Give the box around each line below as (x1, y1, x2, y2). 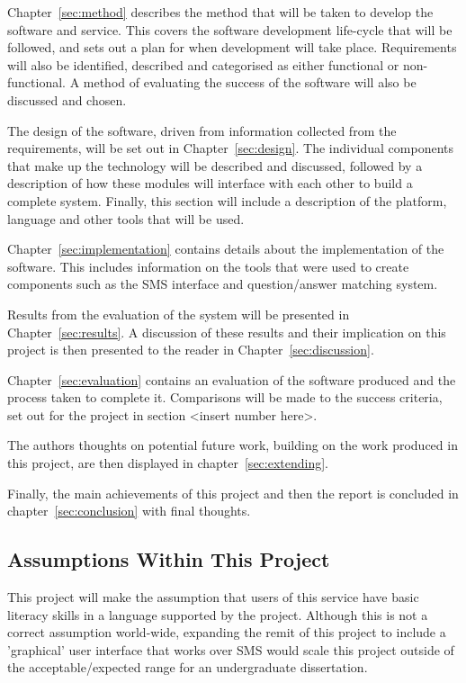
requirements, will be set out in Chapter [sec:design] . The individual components (7, 139, 453, 157)
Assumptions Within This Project (7, 545, 330, 573)
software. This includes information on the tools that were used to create (7, 256, 409, 275)
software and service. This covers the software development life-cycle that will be (7, 20, 453, 39)
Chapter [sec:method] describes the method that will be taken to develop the (7, 3, 434, 21)
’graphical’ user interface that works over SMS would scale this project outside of (7, 640, 454, 659)
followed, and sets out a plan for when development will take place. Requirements (7, 38, 457, 57)
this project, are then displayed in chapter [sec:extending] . (7, 454, 329, 472)
